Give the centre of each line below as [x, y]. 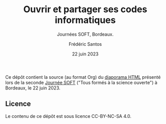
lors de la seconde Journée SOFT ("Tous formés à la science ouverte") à [81, 82]
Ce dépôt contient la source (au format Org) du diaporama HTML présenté [83, 77]
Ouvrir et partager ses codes [85, 9]
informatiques [85, 20]
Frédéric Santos [85, 44]
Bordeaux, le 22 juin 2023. [33, 88]
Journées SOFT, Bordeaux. [85, 34]
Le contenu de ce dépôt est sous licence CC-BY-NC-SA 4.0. [68, 116]
